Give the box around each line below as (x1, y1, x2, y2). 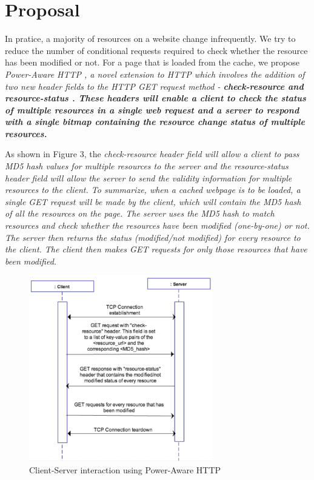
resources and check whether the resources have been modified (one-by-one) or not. (5, 219, 310, 232)
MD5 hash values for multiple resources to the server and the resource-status (5, 160, 289, 172)
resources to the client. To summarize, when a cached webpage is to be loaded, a (5, 183, 301, 196)
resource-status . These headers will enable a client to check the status (5, 92, 306, 104)
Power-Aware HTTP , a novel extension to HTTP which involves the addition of (5, 67, 305, 80)
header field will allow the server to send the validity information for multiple (5, 171, 292, 184)
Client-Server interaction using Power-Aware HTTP (29, 463, 221, 476)
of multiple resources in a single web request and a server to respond (5, 103, 299, 116)
